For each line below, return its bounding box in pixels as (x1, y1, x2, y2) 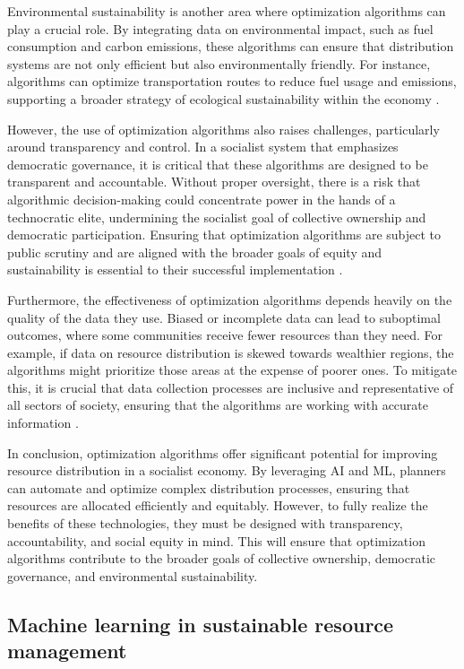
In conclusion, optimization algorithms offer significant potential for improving (7, 443, 438, 462)
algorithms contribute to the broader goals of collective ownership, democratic (7, 549, 436, 568)
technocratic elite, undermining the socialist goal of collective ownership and (7, 207, 426, 226)
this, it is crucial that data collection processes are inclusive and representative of (7, 378, 454, 396)
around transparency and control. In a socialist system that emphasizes (7, 137, 399, 156)
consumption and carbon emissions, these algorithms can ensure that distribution (7, 37, 454, 56)
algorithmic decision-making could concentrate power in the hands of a (7, 189, 396, 208)
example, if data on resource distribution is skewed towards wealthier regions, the (7, 343, 454, 361)
